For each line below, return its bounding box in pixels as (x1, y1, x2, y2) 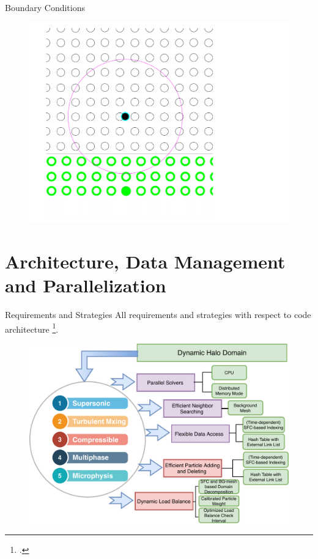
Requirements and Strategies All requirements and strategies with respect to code (5, 308, 311, 321)
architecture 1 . (5, 320, 59, 335)
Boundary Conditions (5, 1, 86, 13)
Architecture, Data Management (5, 248, 286, 273)
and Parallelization (5, 273, 166, 298)
